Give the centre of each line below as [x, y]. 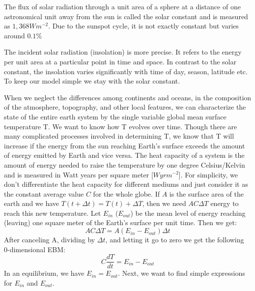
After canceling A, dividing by [50, 240]
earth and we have [32, 203]
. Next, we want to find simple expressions [182, 273]
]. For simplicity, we [208, 174]
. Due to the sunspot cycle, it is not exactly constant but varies [143, 26]
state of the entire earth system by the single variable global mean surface [115, 116]
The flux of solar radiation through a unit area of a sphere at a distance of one [122, 6]
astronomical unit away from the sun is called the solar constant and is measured [126, 16]
